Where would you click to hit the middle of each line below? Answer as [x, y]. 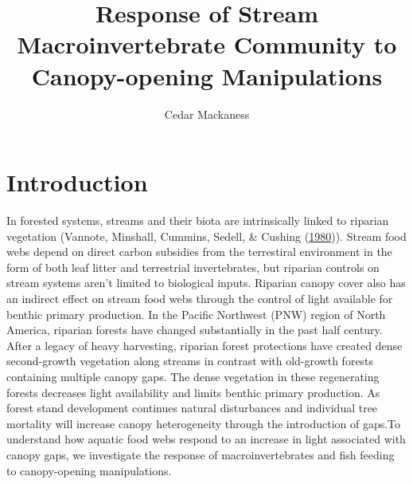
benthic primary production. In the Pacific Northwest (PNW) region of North [196, 314]
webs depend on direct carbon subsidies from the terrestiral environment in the [199, 252]
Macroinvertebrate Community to [207, 44]
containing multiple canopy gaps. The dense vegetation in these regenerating [193, 376]
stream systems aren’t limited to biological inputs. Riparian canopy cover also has [206, 283]
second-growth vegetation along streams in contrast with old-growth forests [190, 361]
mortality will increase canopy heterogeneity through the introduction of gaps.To [204, 423]
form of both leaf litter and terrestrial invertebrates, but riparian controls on [193, 267]
